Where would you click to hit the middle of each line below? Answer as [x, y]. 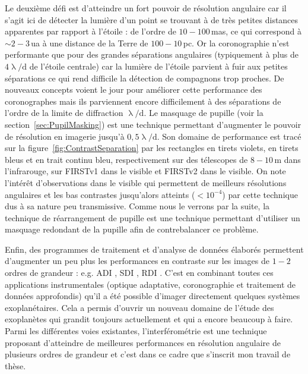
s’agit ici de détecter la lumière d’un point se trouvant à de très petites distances [152, 19]
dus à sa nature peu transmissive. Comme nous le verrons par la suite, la [137, 206]
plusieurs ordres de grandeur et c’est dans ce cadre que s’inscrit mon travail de [148, 354]
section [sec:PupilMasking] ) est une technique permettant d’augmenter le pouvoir [153, 124]
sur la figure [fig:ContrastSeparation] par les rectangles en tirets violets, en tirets [152, 148]
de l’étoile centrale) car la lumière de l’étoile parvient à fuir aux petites [158, 66]
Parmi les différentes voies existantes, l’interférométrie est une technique [136, 331]
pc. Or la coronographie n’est [236, 43]
